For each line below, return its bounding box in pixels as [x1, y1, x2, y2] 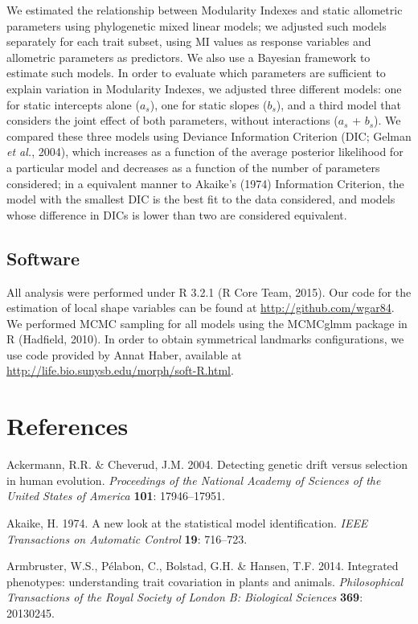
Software [6, 245, 80, 270]
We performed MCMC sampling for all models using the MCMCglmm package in [6, 314, 408, 331]
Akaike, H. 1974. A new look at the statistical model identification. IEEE [6, 514, 368, 531]
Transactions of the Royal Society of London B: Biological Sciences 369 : [6, 589, 363, 606]
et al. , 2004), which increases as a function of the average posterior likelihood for [6, 143, 404, 160]
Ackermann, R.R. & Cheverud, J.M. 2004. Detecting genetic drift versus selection [6, 456, 408, 473]
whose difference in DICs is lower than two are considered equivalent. [6, 206, 347, 223]
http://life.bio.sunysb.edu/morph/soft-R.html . [6, 362, 234, 379]
